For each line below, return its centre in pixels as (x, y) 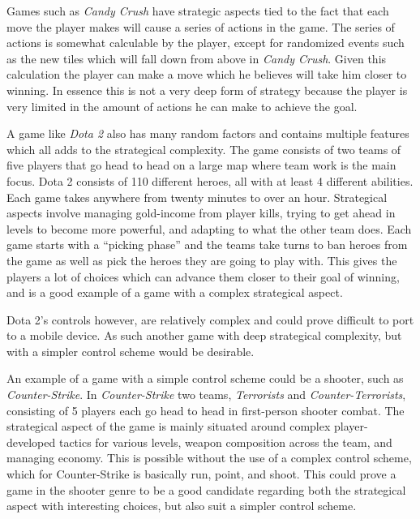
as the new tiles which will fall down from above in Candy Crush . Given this (197, 58)
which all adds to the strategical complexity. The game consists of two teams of (204, 149)
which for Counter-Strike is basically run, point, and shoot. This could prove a (201, 474)
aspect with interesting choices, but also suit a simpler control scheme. (182, 506)
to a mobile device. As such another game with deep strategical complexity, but (204, 335)
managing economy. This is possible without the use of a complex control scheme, (209, 458)
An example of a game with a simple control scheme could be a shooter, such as (205, 378)
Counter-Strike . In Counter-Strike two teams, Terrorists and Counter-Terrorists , (206, 395)
